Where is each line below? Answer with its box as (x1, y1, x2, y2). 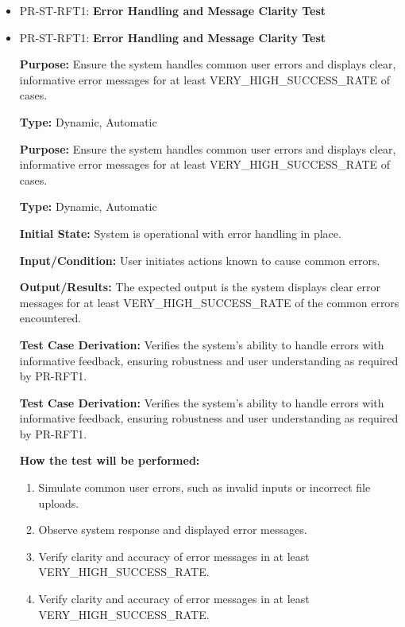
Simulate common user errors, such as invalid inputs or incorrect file (38, 479, 371, 496)
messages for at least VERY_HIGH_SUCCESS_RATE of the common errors (19, 294, 399, 310)
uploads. (38, 494, 79, 511)
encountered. (19, 310, 82, 326)
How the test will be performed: (19, 452, 200, 469)
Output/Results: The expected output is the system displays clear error (19, 278, 381, 295)
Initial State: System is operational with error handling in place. (19, 224, 341, 241)
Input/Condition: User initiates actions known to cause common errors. (19, 251, 380, 268)
